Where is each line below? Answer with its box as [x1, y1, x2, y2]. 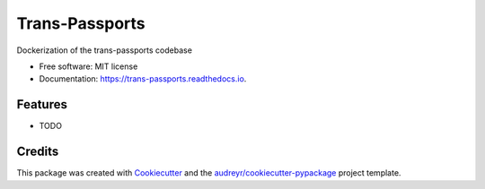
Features [16, 97, 67, 112]
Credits [16, 144, 59, 159]
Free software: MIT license [39, 61, 138, 72]
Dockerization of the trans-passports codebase [16, 45, 193, 56]
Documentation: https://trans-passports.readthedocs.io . [39, 73, 247, 84]
